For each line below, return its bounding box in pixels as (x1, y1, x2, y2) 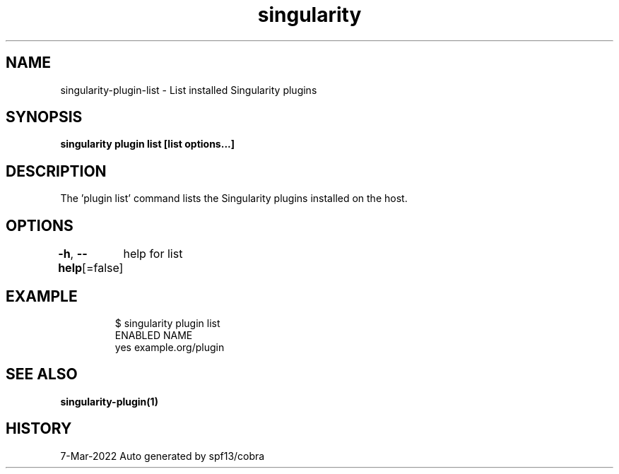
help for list (123, 247, 183, 261)
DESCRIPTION (6, 162, 107, 180)
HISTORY (6, 420, 72, 438)
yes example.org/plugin (114, 340, 225, 353)
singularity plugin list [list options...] (60, 138, 235, 150)
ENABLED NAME (114, 328, 193, 341)
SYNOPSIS (6, 108, 83, 126)
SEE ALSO (6, 365, 78, 384)
